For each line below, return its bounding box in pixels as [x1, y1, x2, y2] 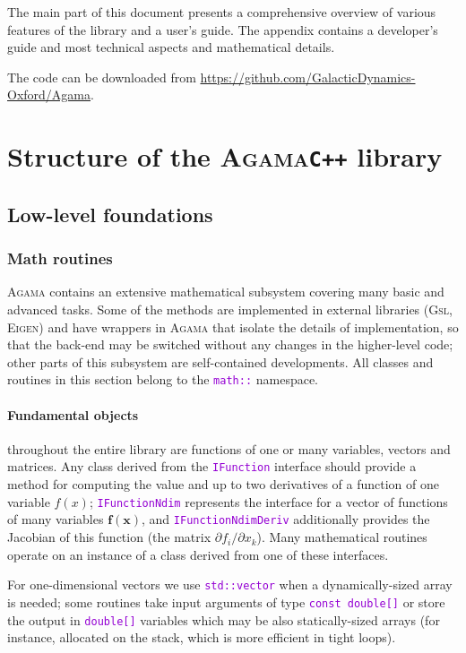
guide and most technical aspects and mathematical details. [7, 38, 335, 56]
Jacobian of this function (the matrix [7, 528, 211, 546]
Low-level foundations [7, 200, 213, 228]
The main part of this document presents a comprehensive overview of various [7, 3, 436, 21]
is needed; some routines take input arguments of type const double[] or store [7, 592, 445, 611]
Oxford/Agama [7, 85, 91, 104]
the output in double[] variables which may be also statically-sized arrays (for [7, 610, 440, 629]
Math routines [7, 247, 113, 270]
